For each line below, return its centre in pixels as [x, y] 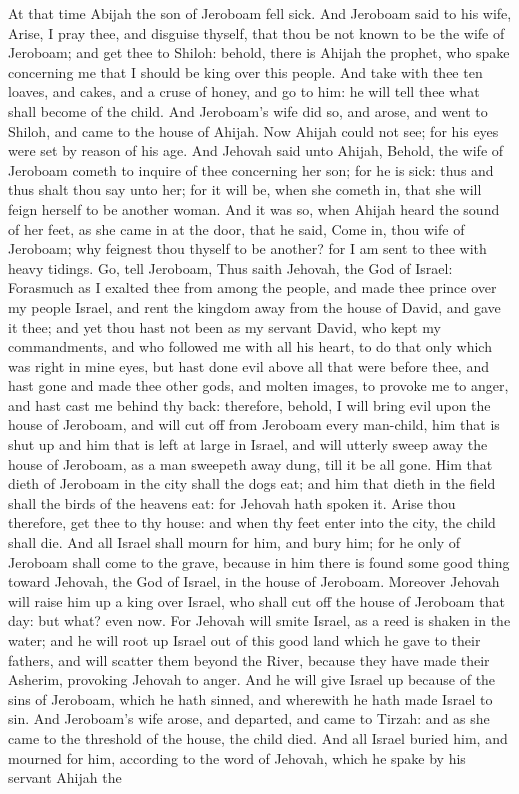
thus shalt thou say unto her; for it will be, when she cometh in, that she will [245, 189]
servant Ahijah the [65, 777]
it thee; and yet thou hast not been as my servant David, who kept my [224, 326]
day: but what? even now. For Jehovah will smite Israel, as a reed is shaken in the [259, 620]
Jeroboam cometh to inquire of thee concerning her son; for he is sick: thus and [251, 169]
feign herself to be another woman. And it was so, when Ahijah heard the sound [254, 208]
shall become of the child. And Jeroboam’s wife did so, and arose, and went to [248, 110]
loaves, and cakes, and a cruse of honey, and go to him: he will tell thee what [244, 91]
